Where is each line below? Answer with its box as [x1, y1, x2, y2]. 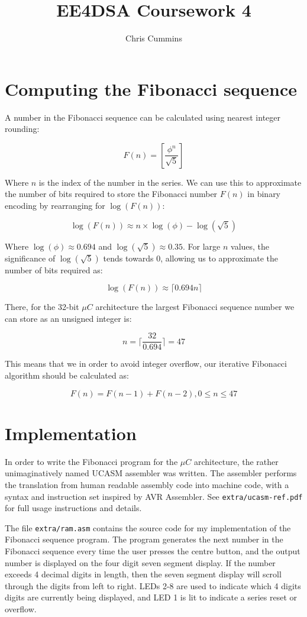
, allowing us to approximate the [160, 251, 278, 264]
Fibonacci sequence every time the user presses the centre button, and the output [5, 545, 300, 557]
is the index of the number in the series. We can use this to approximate [38, 176, 302, 188]
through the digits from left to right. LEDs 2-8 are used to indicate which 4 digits [5, 579, 301, 592]
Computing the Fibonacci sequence [5, 76, 298, 101]
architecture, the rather [193, 455, 279, 467]
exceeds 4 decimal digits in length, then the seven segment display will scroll [5, 568, 282, 580]
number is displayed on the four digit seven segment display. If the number [5, 556, 276, 568]
